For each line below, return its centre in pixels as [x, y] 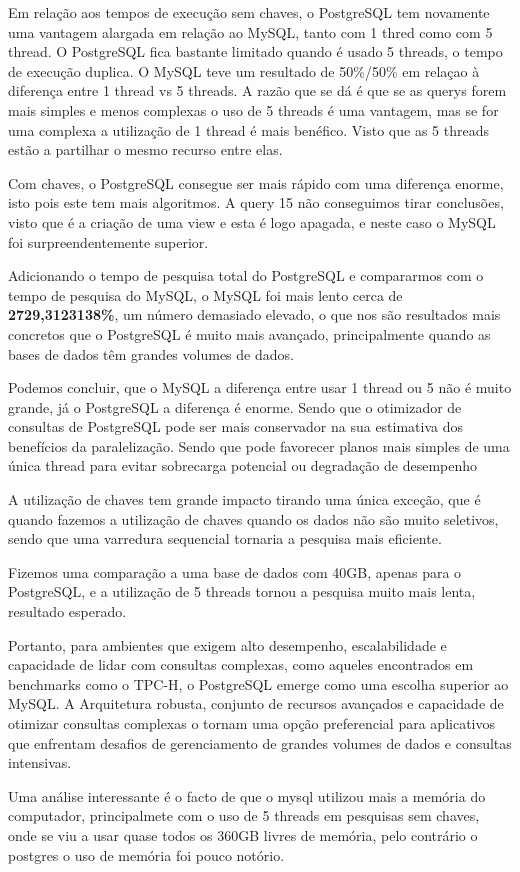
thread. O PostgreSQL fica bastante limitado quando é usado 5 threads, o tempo [255, 51]
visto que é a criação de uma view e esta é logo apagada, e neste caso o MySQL [252, 221]
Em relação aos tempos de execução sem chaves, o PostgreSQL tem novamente [249, 12]
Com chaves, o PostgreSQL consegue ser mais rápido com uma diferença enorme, [256, 182]
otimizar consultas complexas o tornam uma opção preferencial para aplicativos [251, 723]
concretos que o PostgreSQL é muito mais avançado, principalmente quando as [249, 333]
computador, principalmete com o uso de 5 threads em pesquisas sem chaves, [244, 815]
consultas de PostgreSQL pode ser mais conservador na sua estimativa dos [236, 426]
